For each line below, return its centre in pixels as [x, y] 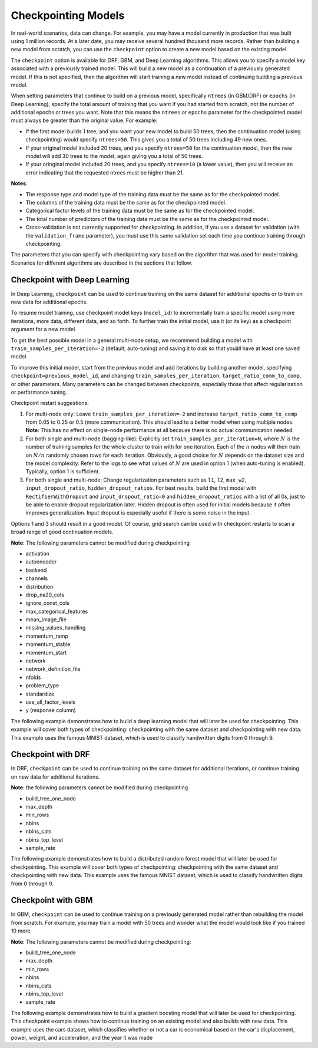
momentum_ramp [47, 636]
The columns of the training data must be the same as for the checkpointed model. [126, 202]
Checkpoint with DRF [50, 754]
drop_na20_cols [45, 595]
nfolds [33, 677]
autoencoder [41, 562]
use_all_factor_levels [51, 702]
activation [38, 553]
